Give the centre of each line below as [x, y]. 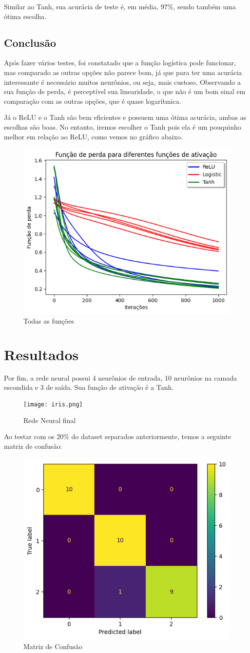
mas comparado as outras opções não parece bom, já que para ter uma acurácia [123, 72]
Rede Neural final [50, 420]
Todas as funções [49, 320]
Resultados [41, 354]
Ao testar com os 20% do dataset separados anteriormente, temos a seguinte [118, 436]
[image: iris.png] [53, 404]
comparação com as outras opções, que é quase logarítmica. [93, 101]
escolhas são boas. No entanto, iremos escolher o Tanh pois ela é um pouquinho [123, 126]
